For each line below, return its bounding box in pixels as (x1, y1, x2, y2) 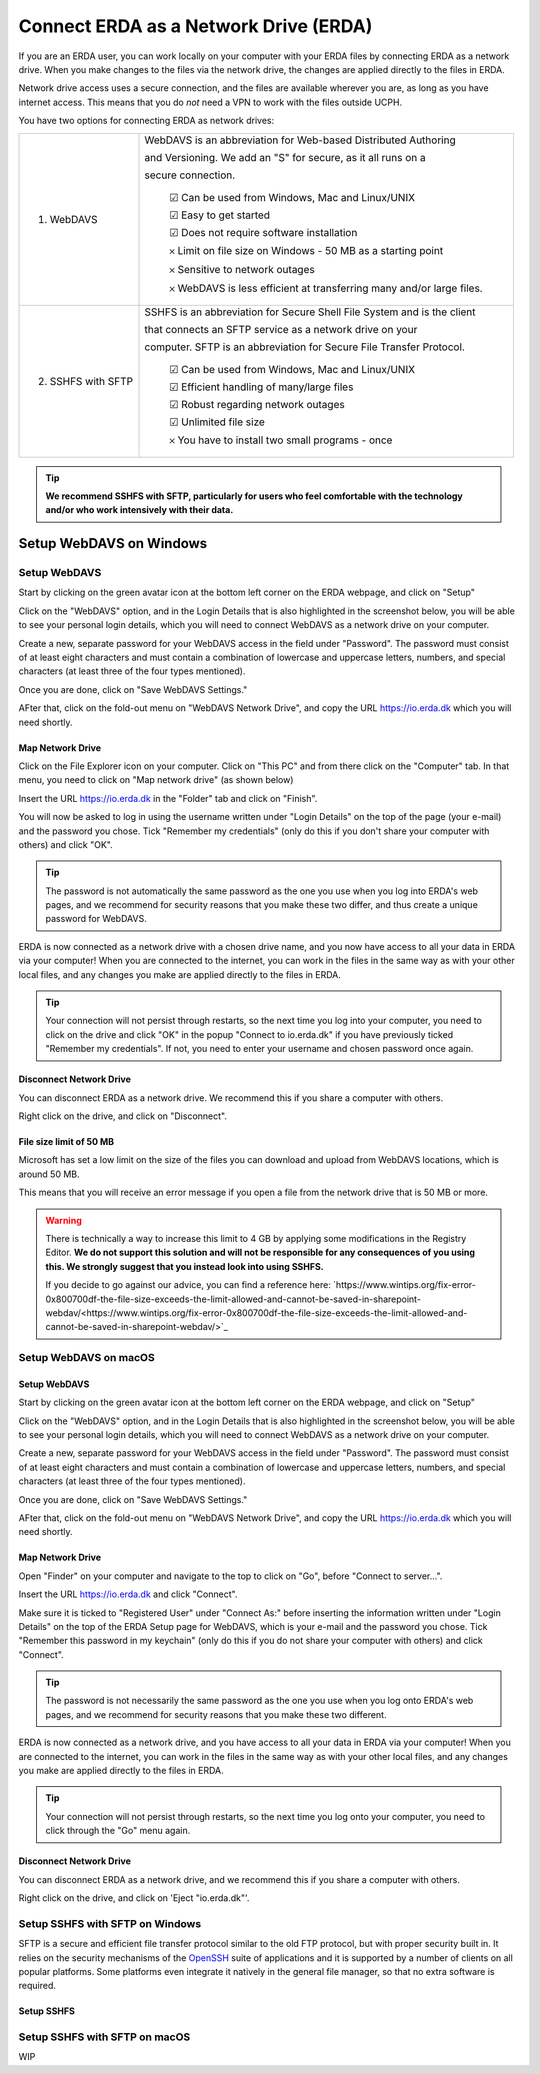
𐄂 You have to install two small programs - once (169, 433, 393, 447)
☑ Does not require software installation (169, 225, 358, 239)
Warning (45, 1214, 82, 1226)
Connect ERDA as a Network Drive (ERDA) (18, 15, 373, 37)
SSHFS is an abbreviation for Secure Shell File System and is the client (144, 305, 476, 319)
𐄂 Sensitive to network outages (169, 262, 315, 276)
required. (18, 1980, 57, 1992)
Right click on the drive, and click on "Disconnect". (18, 1110, 227, 1122)
